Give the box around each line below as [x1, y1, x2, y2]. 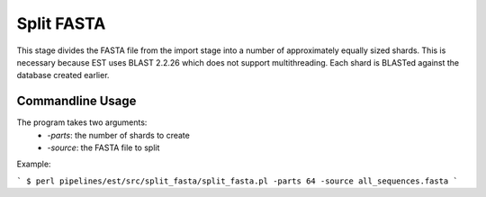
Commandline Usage [16, 94, 137, 109]
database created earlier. [16, 70, 110, 81]
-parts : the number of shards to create [47, 130, 191, 140]
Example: [16, 158, 51, 170]
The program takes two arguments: [16, 117, 148, 128]
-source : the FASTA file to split [47, 142, 160, 153]
